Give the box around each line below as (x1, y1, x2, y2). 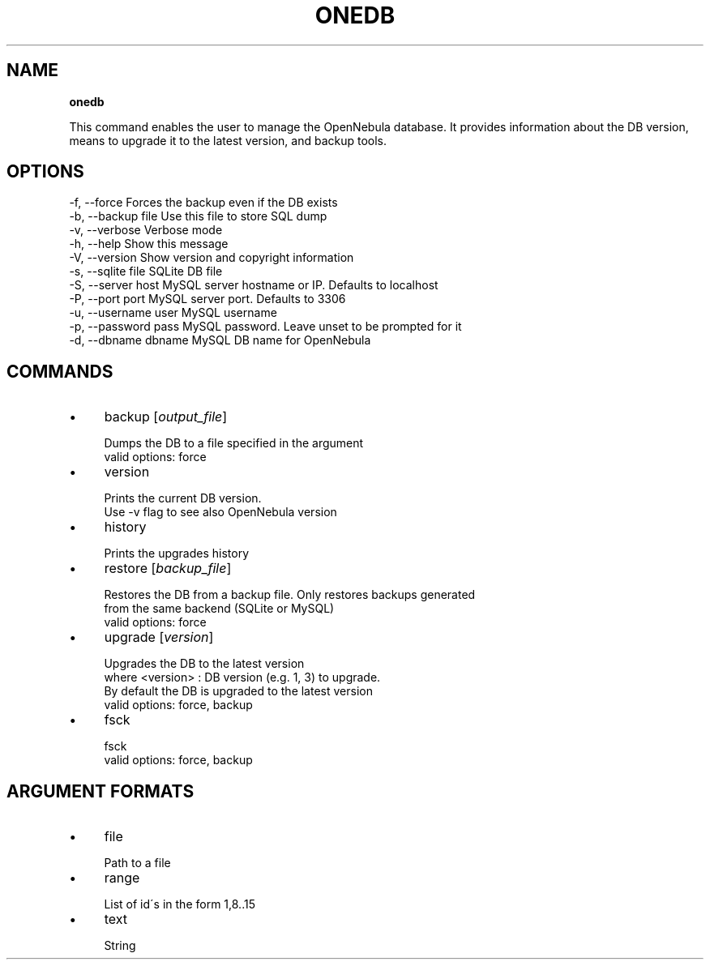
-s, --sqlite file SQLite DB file (69, 264, 223, 279)
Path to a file (104, 856, 171, 870)
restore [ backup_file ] (104, 560, 232, 577)
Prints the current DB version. (104, 491, 262, 506)
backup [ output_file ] (104, 408, 228, 425)
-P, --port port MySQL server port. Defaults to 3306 (69, 292, 346, 306)
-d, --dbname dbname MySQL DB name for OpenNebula (69, 333, 371, 348)
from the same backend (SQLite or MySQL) (104, 601, 335, 616)
